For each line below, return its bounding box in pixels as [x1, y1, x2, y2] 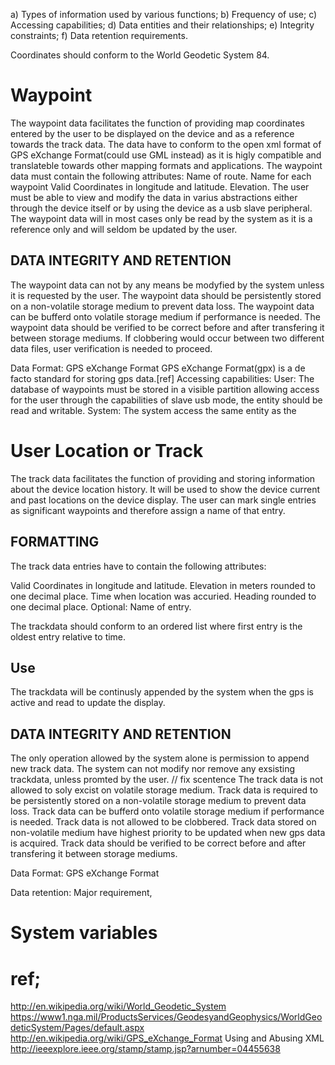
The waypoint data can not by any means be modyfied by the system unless [10, 279, 325, 291]
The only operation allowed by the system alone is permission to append [10, 752, 310, 764]
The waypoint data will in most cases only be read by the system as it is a [10, 212, 313, 224]
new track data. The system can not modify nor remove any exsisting [10, 763, 296, 775]
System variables [10, 922, 158, 944]
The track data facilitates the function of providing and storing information [10, 472, 316, 484]
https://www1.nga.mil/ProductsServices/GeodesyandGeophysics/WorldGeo [10, 1011, 323, 1023]
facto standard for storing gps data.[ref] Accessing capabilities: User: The [10, 372, 315, 384]
